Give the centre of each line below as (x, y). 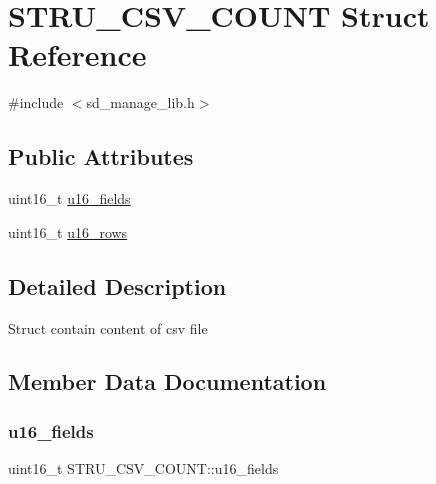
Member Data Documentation (167, 381)
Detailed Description (117, 285)
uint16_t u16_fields (69, 198)
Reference (77, 54)
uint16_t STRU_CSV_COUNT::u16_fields (143, 468)
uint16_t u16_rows (68, 231)
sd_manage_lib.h (140, 102)
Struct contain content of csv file (108, 327)
